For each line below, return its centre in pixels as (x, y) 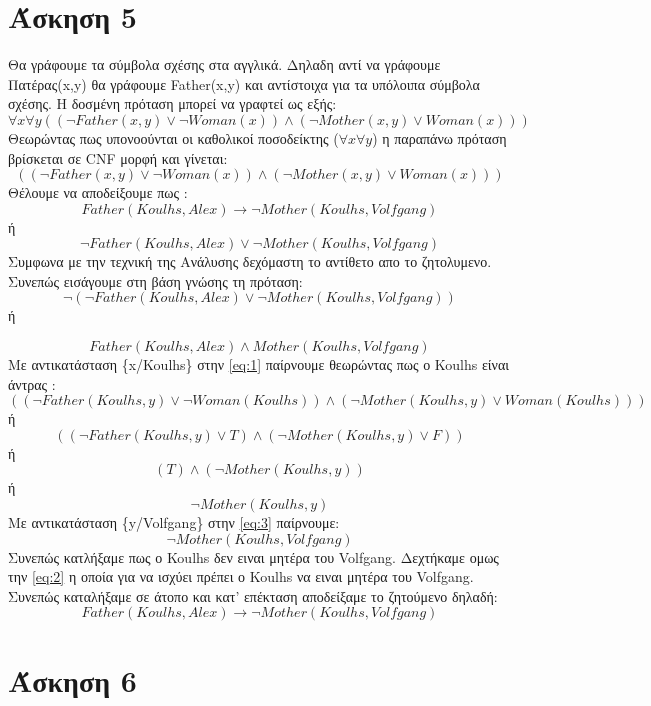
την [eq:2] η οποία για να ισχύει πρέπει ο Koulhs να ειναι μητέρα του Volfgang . (241, 576)
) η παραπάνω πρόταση (439, 137)
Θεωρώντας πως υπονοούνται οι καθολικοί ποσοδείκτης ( (173, 137)
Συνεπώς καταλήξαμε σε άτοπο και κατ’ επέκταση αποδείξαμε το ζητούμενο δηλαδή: (253, 595)
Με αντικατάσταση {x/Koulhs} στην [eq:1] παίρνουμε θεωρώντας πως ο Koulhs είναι (259, 364)
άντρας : (32, 383)
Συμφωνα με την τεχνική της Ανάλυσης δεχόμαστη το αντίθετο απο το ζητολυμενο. (250, 261)
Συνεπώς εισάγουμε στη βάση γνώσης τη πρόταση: (155, 280)
